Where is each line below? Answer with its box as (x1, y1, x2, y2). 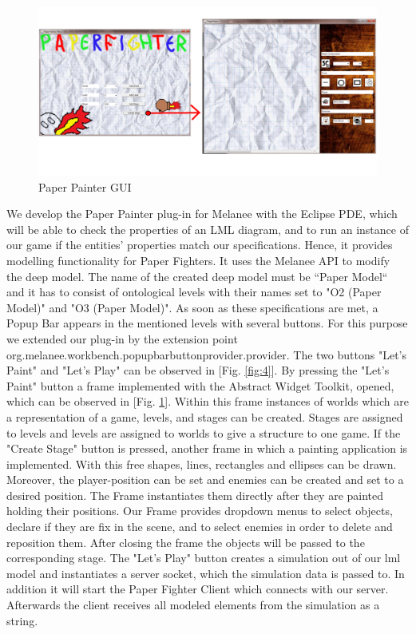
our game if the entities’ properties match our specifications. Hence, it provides (6, 236, 393, 253)
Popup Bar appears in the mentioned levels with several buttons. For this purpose (6, 315, 408, 331)
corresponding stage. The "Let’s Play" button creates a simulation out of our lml (6, 549, 401, 566)
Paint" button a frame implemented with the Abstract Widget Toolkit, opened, (6, 377, 394, 394)
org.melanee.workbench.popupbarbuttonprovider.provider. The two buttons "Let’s (6, 346, 407, 363)
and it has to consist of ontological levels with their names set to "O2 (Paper (6, 283, 382, 300)
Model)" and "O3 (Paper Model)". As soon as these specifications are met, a (6, 299, 378, 315)
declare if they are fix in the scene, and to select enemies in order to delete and (6, 518, 393, 535)
